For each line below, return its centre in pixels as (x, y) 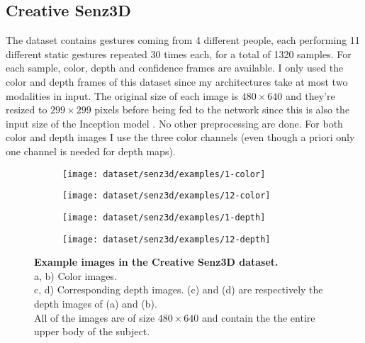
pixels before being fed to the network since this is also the (222, 109)
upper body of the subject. (92, 331)
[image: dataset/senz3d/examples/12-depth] (167, 239)
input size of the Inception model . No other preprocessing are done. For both (174, 123)
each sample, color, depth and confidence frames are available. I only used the (175, 68)
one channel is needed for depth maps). (91, 151)
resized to (27, 109)
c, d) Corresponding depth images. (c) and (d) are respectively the (179, 289)
